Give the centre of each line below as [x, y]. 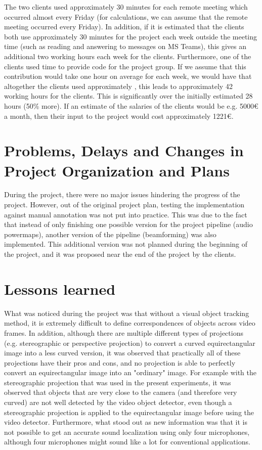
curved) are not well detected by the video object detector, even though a [118, 402]
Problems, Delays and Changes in [124, 150]
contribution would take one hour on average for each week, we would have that [128, 76]
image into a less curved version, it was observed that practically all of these [122, 353]
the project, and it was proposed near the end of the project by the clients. [120, 254]
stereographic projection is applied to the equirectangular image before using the [129, 412]
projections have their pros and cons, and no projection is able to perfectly [120, 362]
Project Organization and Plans [117, 170]
